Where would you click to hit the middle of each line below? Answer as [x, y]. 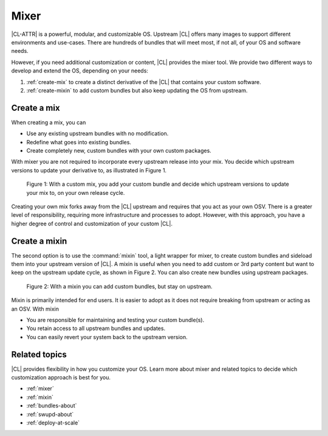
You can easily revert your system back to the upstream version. [107, 337]
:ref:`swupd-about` [50, 414]
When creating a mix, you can [49, 122]
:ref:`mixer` [40, 389]
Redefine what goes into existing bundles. [79, 142]
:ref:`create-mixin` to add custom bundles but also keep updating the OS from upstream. [137, 90]
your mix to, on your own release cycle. [76, 192]
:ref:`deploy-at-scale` [53, 423]
